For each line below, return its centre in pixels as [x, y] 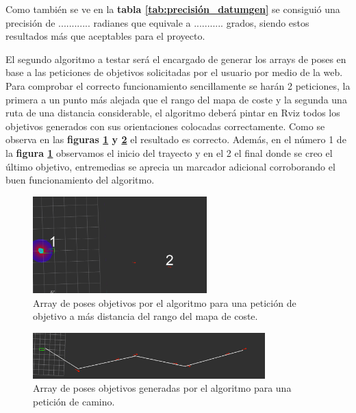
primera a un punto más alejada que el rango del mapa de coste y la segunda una [176, 99]
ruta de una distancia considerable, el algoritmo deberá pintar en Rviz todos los [173, 113]
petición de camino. [74, 401]
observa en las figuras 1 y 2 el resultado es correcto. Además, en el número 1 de [176, 139]
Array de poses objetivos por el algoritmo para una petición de [165, 302]
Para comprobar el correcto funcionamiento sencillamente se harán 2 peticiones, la [178, 85]
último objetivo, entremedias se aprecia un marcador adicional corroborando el [170, 166]
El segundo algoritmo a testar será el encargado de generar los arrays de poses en [176, 59]
